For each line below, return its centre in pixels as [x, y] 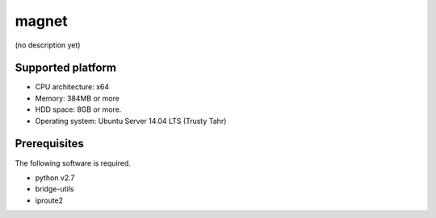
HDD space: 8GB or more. [78, 109]
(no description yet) [48, 45]
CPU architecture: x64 [72, 87]
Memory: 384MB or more [78, 98]
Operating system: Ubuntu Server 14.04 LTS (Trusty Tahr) [131, 121]
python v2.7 [55, 178]
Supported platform [66, 68]
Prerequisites [49, 144]
